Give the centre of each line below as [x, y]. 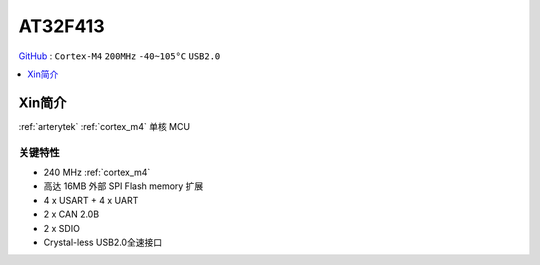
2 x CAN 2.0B [71, 214]
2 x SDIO [61, 228]
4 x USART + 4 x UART [91, 200]
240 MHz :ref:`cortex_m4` [97, 172]
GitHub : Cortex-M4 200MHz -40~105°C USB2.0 [119, 56]
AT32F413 [61, 26]
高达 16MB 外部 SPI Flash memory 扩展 [123, 186]
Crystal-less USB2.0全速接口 [103, 242]
